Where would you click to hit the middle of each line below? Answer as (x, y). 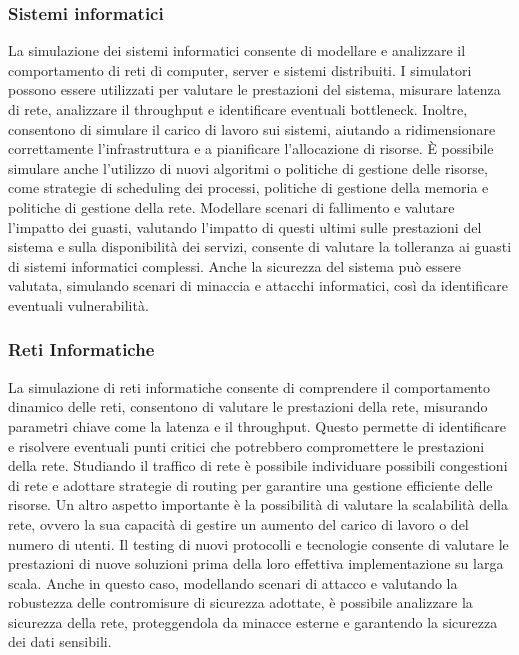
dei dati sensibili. (60, 641)
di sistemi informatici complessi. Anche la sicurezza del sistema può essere (234, 265)
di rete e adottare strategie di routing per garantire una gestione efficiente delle (250, 484)
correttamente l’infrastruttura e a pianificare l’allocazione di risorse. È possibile (251, 148)
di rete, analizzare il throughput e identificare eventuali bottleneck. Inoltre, (238, 109)
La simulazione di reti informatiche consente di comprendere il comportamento (249, 386)
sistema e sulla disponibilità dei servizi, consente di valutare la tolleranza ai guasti (260, 246)
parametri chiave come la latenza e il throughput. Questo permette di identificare (257, 425)
